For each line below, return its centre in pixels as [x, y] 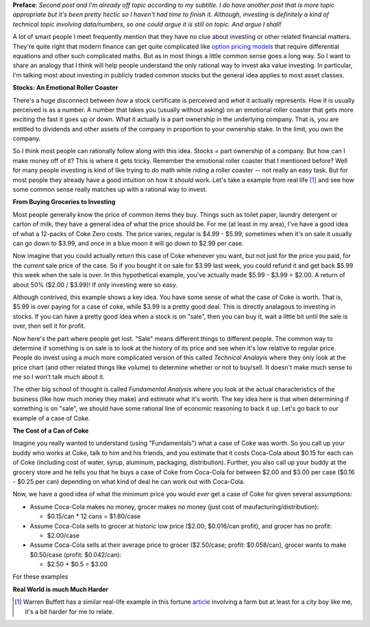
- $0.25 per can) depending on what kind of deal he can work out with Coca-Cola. [129, 481]
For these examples [40, 577]
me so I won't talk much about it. [59, 377]
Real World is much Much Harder [61, 589]
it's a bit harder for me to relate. [70, 611]
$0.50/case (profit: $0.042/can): [76, 554]
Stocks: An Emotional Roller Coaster [65, 88]
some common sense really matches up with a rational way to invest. [110, 190]
